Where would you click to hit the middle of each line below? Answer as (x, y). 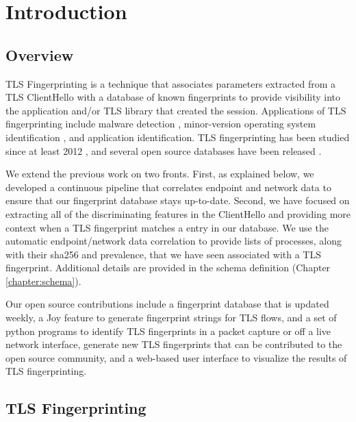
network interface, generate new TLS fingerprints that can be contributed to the (174, 344)
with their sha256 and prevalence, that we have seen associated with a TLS (163, 254)
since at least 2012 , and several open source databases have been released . (164, 150)
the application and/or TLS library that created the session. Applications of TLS (176, 110)
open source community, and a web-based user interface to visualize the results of (176, 357)
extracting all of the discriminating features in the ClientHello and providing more (178, 213)
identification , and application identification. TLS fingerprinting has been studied (178, 137)
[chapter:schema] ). (43, 281)
